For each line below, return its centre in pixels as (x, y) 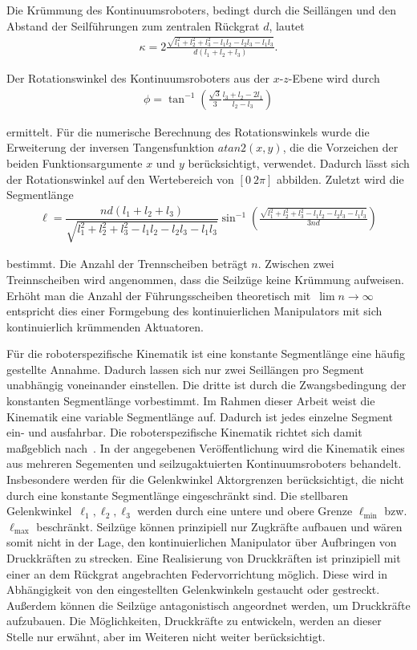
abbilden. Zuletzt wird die (340, 179)
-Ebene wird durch (334, 78)
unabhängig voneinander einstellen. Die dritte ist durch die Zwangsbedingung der (206, 385)
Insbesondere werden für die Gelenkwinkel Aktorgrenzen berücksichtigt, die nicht (206, 479)
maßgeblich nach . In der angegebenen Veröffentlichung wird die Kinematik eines (206, 447)
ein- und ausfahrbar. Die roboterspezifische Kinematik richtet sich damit (184, 432)
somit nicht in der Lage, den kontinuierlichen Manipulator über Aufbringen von (202, 542)
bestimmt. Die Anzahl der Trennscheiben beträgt (127, 264)
